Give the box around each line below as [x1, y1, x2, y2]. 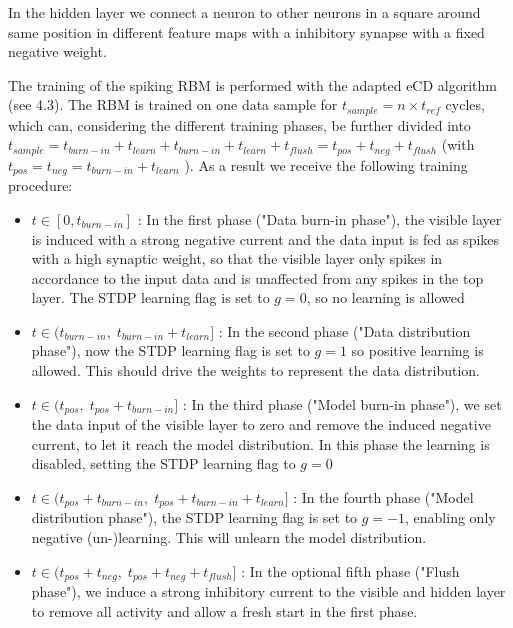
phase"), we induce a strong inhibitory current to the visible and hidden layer [31, 581, 506, 601]
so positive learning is [351, 340, 484, 361]
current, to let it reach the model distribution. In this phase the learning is [31, 433, 490, 454]
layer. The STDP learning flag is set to [31, 287, 270, 308]
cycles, [445, 94, 485, 115]
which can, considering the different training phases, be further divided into [8, 114, 471, 135]
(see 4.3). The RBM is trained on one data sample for [8, 94, 338, 115]
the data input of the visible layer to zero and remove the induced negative [31, 414, 491, 435]
